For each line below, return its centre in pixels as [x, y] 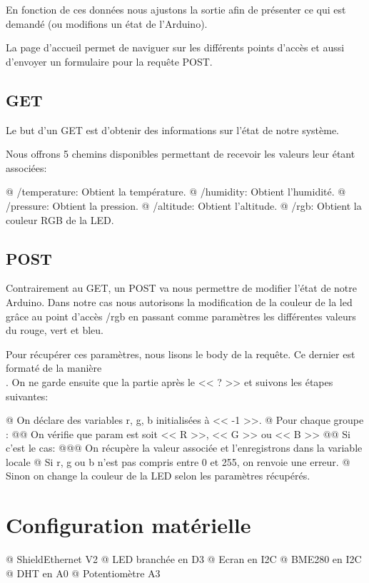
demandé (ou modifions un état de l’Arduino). [107, 23]
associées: [26, 167]
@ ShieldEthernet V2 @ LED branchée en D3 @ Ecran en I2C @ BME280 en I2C [184, 559]
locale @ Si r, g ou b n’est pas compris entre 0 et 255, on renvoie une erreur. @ [178, 461]
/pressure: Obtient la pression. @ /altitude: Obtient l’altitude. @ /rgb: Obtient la [184, 205]
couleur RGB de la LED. [60, 219]
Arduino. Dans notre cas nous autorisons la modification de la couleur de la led [179, 301]
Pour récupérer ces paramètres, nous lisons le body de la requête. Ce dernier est [181, 354]
